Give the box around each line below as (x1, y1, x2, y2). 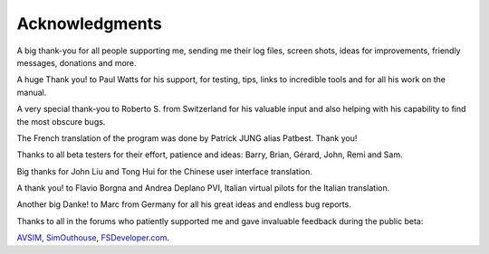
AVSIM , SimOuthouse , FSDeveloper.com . (16, 232, 170, 243)
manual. (16, 87, 47, 98)
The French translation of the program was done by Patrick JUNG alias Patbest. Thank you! (16, 132, 358, 144)
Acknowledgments (16, 14, 163, 33)
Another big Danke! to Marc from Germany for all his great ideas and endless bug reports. (16, 199, 352, 210)
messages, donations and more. (16, 57, 137, 68)
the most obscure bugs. (16, 116, 106, 127)
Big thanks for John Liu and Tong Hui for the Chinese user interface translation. (16, 165, 312, 176)
